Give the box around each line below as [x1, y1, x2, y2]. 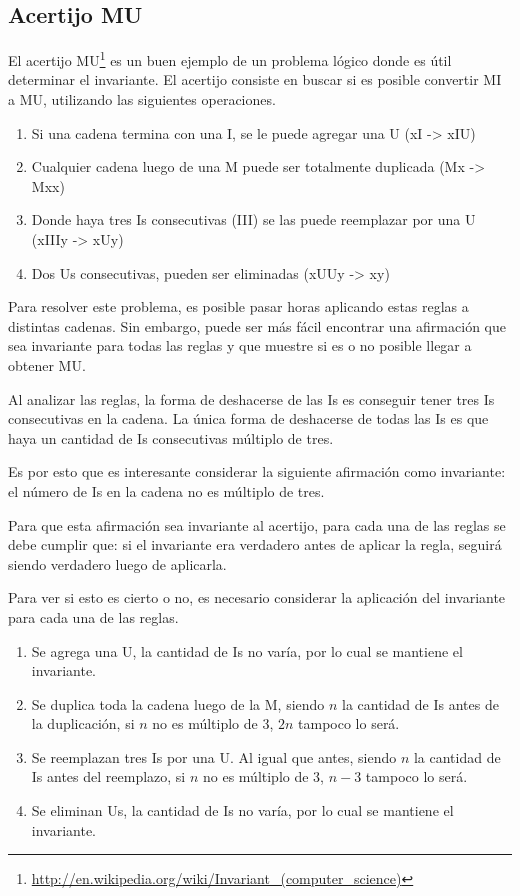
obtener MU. [8, 354, 86, 375]
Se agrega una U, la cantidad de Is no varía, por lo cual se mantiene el [31, 640, 463, 661]
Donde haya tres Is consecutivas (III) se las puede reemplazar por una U [31, 209, 476, 230]
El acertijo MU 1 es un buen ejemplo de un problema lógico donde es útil [8, 47, 452, 70]
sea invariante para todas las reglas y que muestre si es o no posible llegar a [8, 335, 472, 356]
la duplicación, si [31, 713, 135, 734]
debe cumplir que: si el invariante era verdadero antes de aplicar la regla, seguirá [8, 534, 502, 555]
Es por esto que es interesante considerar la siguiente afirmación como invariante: [8, 461, 506, 482]
